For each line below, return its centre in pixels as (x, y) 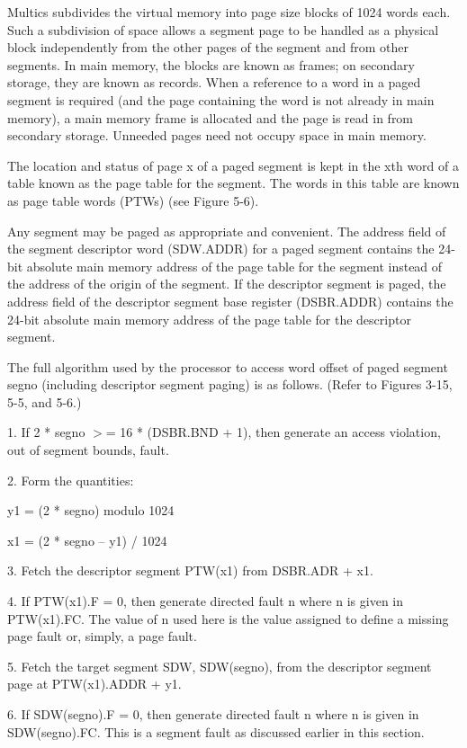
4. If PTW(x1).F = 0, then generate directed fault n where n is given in (206, 601)
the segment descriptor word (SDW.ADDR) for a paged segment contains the (221, 249)
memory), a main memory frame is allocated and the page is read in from (211, 117)
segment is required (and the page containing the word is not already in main (221, 99)
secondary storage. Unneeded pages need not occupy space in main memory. (217, 135)
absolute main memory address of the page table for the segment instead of (234, 266)
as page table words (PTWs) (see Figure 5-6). (133, 200)
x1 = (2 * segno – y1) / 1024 (87, 540)
